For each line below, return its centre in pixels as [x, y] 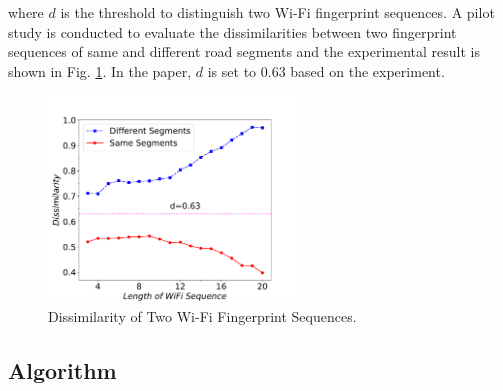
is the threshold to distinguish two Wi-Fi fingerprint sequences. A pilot [277, 12]
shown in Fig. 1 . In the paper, [100, 70]
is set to [232, 70]
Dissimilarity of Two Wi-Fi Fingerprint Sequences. [202, 316]
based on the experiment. [367, 70]
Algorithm [62, 370]
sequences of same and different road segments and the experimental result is [244, 51]
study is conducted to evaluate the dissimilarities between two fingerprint [232, 31]
